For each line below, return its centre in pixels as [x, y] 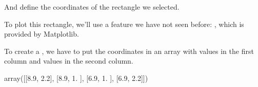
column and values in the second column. [69, 61]
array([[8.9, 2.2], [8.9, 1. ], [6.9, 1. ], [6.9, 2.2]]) [76, 78]
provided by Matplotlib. [42, 34]
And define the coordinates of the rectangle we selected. [92, 7]
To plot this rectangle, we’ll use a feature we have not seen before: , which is [124, 24]
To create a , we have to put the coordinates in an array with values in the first [129, 51]
